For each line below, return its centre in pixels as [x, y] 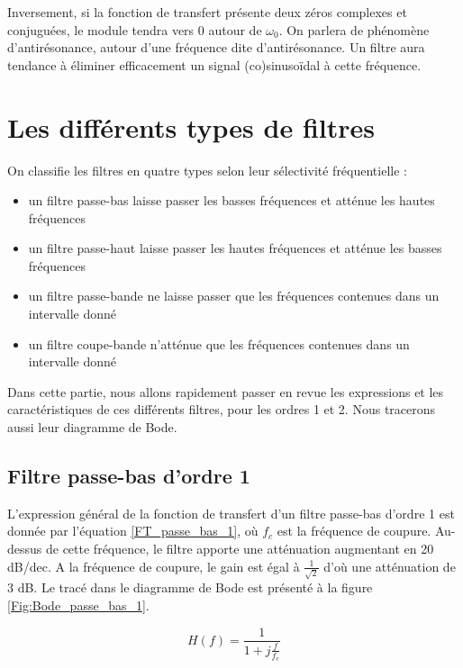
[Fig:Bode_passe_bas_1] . [78, 605]
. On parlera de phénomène [354, 29]
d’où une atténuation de [390, 566]
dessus [25, 549]
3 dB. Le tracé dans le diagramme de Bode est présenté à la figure [190, 587]
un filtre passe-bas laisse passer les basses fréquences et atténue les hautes [231, 200]
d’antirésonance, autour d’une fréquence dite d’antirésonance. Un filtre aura [216, 47]
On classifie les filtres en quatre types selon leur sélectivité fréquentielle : [207, 170]
